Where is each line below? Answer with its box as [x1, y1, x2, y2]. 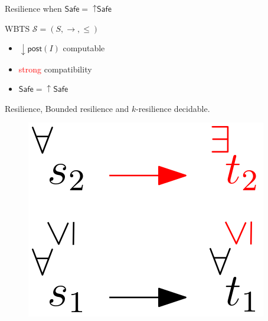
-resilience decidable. [136, 102, 210, 114]
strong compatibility [18, 62, 92, 75]
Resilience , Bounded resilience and [5, 102, 129, 114]
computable [63, 42, 105, 54]
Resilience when [5, 2, 62, 14]
